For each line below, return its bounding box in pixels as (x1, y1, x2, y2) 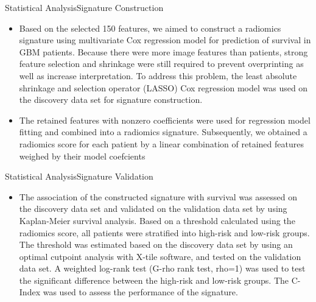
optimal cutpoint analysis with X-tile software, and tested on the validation (19, 250, 301, 262)
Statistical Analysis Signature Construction (5, 1, 164, 13)
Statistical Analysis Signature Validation (5, 170, 153, 183)
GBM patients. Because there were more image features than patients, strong (19, 45, 308, 58)
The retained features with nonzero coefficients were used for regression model (19, 113, 311, 126)
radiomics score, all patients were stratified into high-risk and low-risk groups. (19, 226, 310, 239)
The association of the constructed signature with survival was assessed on (19, 190, 298, 203)
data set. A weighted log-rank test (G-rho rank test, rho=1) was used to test (19, 262, 306, 275)
